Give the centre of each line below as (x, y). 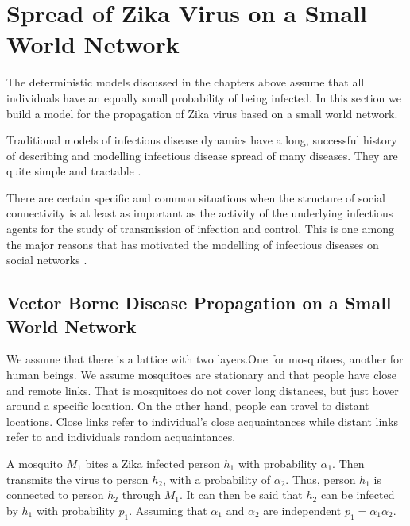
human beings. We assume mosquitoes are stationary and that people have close (201, 375)
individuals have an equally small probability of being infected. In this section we (204, 97)
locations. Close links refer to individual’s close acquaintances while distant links (203, 421)
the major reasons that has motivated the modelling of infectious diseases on (193, 244)
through (141, 495)
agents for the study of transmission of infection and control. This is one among (200, 229)
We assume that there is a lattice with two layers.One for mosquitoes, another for (205, 359)
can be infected (358, 495)
